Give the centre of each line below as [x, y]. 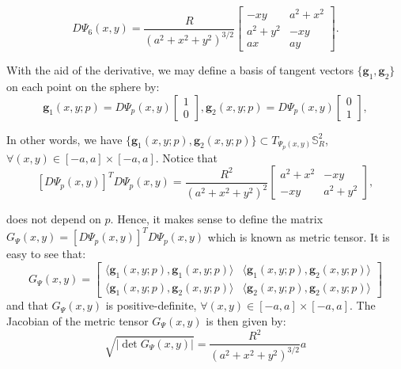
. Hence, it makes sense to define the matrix [217, 219]
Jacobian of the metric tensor [78, 320]
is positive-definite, [151, 305]
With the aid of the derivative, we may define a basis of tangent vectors [180, 70]
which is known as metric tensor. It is [299, 236]
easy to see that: [46, 254]
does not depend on [54, 219]
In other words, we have [64, 139]
